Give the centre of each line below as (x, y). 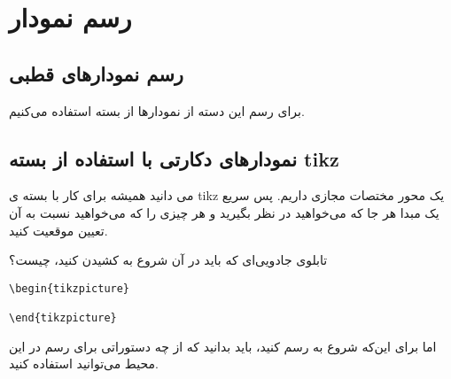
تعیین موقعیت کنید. (58, 230)
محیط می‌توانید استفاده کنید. (84, 364)
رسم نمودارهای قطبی (96, 73)
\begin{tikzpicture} (70, 288)
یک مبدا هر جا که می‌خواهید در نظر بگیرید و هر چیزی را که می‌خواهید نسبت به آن (224, 212)
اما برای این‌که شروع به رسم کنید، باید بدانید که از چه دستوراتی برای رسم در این (223, 346)
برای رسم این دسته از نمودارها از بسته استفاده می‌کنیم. (157, 110)
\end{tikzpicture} (63, 318)
